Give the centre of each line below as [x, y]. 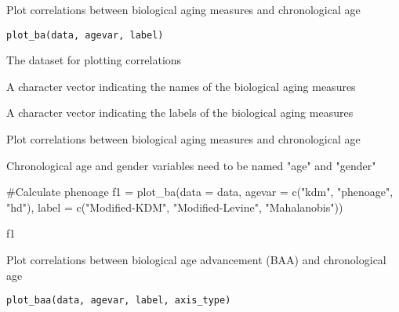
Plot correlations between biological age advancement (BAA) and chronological [196, 259]
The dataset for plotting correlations [94, 60]
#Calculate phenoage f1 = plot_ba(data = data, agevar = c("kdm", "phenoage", [200, 192]
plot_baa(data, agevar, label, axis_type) [119, 301]
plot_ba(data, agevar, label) [85, 35]
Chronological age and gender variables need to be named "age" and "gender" [191, 165]
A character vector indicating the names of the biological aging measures [181, 86]
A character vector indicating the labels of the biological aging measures [180, 112]
